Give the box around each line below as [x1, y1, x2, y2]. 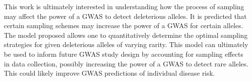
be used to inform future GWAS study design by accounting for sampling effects [4, 49, 244, 59]
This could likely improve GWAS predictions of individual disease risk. [4, 68, 215, 78]
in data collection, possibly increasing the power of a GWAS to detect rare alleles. [4, 58, 249, 68]
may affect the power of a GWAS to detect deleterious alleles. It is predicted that [4, 11, 247, 21]
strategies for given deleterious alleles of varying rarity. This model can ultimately [4, 39, 249, 49]
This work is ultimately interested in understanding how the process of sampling [4, 1, 244, 11]
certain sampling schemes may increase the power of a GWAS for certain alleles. [4, 20, 243, 31]
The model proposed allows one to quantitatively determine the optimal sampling [4, 30, 248, 40]
